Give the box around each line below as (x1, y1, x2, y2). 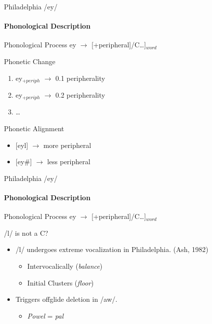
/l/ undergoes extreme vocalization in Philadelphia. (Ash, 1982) (15, 244, 209, 254)
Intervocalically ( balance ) (27, 261, 103, 271)
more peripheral (43, 140, 91, 150)
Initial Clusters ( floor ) (27, 277, 94, 288)
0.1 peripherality (55, 72, 105, 83)
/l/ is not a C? (4, 227, 48, 238)
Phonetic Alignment (4, 123, 64, 134)
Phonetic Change (4, 56, 56, 66)
